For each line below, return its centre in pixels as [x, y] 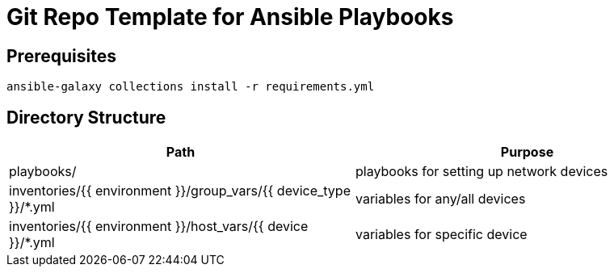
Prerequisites [61, 56]
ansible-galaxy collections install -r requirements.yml [191, 87]
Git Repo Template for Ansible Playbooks [230, 17]
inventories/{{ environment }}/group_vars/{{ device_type [180, 191]
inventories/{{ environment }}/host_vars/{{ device [159, 227]
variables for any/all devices [441, 199]
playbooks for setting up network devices [482, 172]
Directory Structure [86, 117]
